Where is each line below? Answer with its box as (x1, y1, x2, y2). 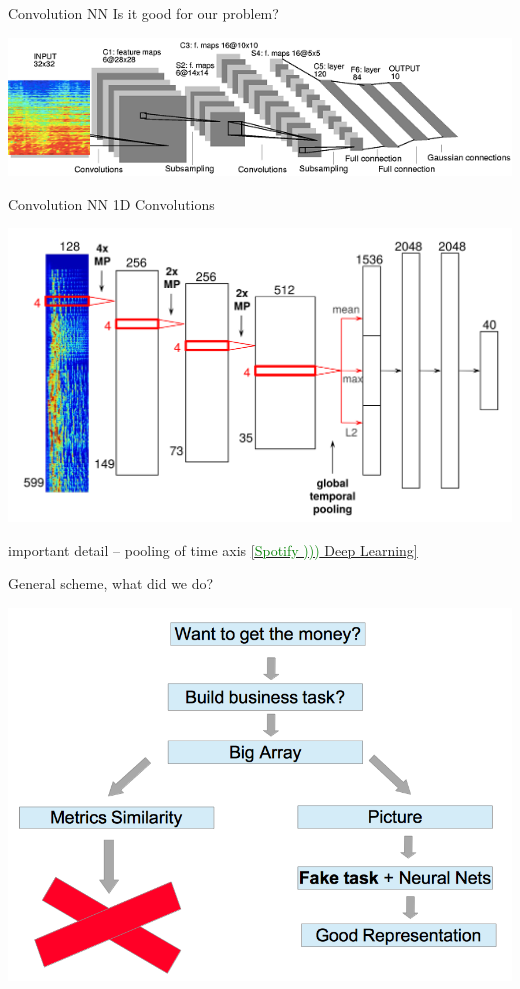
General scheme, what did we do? (8, 573, 214, 594)
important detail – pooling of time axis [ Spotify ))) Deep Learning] (8, 539, 418, 560)
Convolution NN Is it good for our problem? (8, 3, 279, 23)
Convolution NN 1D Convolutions (8, 193, 215, 214)
